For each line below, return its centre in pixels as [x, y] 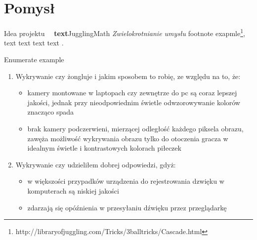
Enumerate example [34, 59]
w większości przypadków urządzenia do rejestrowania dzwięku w [126, 181]
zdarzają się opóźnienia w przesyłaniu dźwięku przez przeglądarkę [127, 207]
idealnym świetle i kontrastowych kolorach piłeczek [104, 148]
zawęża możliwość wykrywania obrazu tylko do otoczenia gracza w [128, 138]
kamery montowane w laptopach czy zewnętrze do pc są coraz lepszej [132, 93]
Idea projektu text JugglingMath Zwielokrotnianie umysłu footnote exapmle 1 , [125, 32]
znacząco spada [50, 112]
